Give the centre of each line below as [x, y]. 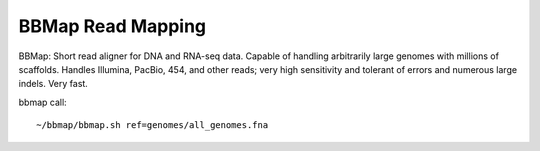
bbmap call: [42, 102]
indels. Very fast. [53, 84]
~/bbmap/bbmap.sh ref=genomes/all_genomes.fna [152, 125]
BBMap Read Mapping [112, 26]
